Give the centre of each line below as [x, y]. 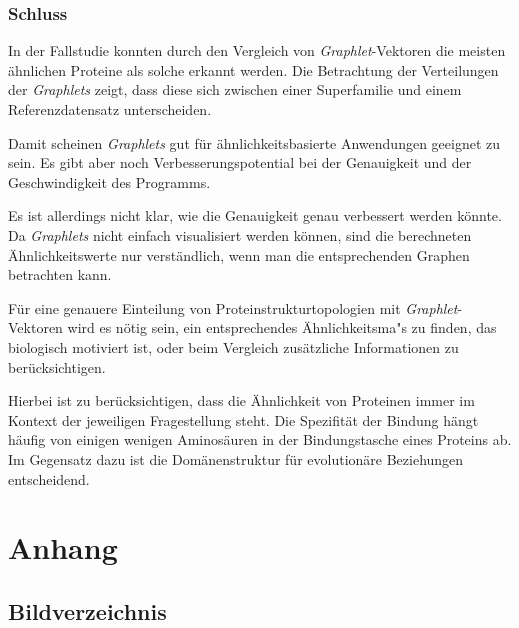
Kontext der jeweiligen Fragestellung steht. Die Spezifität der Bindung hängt [243, 419]
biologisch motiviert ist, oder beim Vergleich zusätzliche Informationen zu [233, 346]
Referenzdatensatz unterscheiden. [110, 109]
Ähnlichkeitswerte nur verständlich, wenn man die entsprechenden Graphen [239, 254]
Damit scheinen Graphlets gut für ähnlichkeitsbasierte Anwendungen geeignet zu [254, 142]
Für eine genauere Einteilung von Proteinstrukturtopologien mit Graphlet [233, 307]
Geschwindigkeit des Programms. [109, 181]
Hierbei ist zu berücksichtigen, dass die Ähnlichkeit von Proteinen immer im [241, 400]
